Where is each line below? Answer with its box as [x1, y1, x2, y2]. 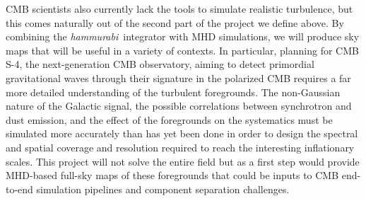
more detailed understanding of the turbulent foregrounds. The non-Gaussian [6, 84, 341, 99]
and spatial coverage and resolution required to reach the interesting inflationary [6, 139, 355, 154]
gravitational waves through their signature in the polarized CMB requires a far [6, 70, 351, 85]
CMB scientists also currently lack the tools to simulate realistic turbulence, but [6, 1, 353, 16]
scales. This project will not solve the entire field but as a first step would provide [6, 154, 360, 168]
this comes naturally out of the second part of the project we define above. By [6, 15, 344, 30]
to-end [6, 181, 33, 196]
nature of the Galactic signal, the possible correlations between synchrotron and [6, 98, 352, 113]
